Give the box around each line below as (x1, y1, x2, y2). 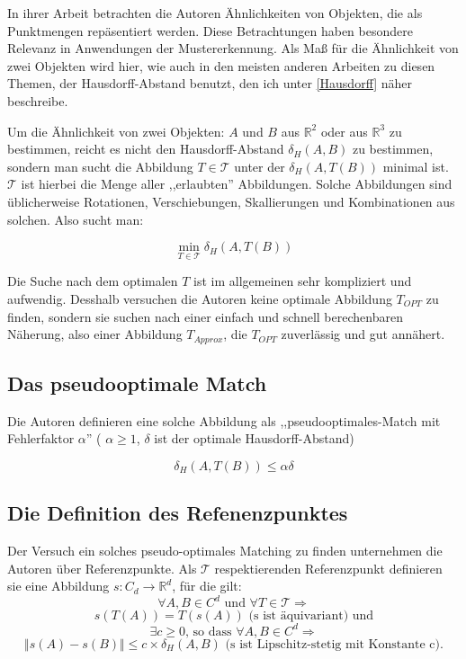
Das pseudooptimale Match (7, 369, 267, 396)
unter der (234, 156, 285, 175)
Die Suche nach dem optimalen (7, 272, 178, 290)
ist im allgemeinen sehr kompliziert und (193, 272, 412, 290)
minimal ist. (382, 156, 449, 175)
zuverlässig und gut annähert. (281, 325, 445, 343)
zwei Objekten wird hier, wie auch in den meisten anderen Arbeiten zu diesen (7, 56, 435, 75)
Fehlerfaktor (7, 429, 75, 448)
